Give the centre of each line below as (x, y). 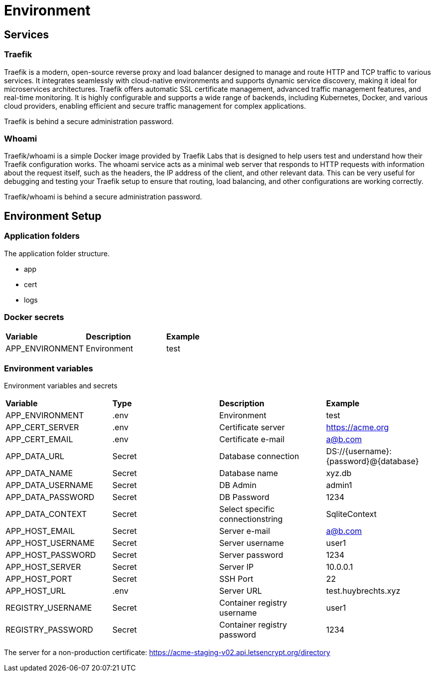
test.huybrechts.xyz (363, 591)
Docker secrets (34, 317)
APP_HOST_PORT (39, 579)
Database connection (259, 456)
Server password (251, 555)
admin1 (339, 485)
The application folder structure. (57, 253)
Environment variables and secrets (61, 386)
